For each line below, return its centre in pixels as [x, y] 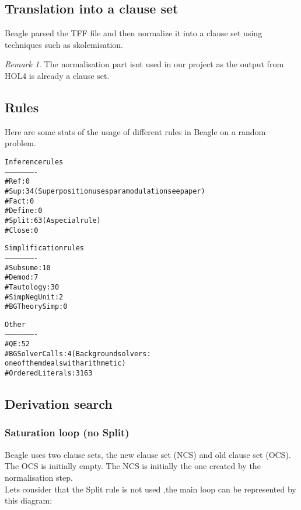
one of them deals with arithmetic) [65, 363]
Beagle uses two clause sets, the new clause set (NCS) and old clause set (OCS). [148, 454]
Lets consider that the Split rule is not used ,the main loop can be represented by [150, 489]
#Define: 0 [24, 211]
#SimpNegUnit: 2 [34, 297]
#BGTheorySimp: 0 [36, 307]
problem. [20, 143]
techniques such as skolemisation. [64, 44]
